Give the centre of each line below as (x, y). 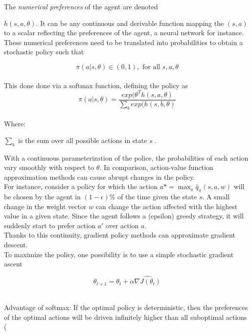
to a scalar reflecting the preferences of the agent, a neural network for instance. (124, 33)
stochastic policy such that (44, 52)
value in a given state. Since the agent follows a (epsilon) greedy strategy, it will (124, 216)
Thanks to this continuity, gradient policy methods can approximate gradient (120, 235)
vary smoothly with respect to (49, 167)
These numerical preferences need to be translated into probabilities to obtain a (124, 42)
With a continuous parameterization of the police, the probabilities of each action (126, 157)
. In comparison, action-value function (156, 167)
